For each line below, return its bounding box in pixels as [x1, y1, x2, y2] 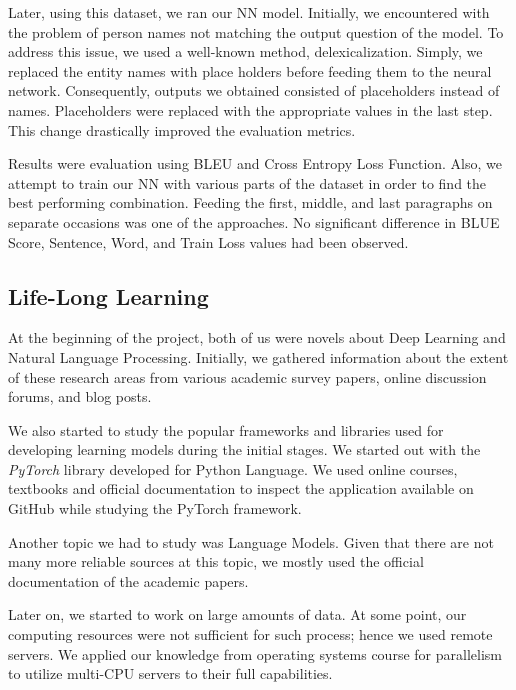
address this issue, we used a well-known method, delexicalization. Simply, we [8, 41, 483, 62]
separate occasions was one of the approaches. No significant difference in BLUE [8, 211, 500, 232]
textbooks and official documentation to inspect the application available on [8, 478, 474, 499]
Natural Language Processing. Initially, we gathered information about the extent [8, 346, 509, 367]
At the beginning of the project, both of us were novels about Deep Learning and [8, 327, 506, 348]
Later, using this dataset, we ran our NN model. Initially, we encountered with [8, 2, 490, 22]
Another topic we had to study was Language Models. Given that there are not [8, 531, 494, 552]
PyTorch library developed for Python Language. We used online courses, [8, 458, 458, 479]
